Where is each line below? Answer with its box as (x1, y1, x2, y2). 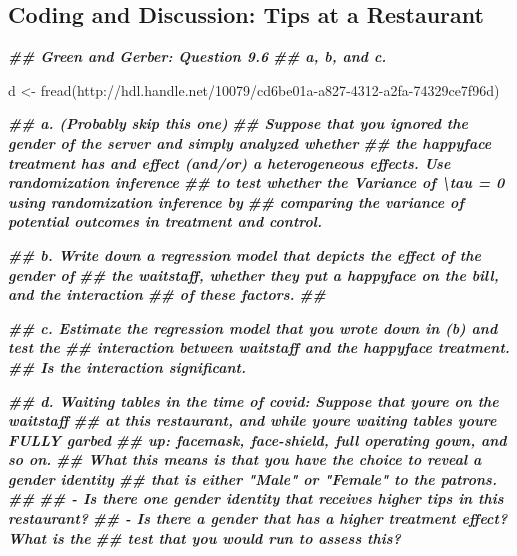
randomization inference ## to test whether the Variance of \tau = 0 (8, 172, 505, 193)
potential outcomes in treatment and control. (8, 211, 322, 232)
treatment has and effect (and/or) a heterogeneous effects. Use (8, 152, 451, 173)
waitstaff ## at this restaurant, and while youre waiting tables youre (8, 410, 497, 431)
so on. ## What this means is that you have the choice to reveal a (8, 449, 482, 470)
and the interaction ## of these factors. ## (8, 284, 326, 305)
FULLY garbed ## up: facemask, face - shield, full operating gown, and (8, 429, 507, 450)
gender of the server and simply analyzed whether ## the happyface (8, 132, 492, 153)
